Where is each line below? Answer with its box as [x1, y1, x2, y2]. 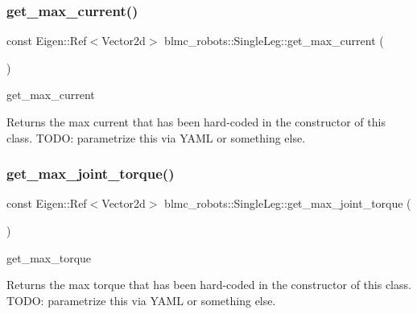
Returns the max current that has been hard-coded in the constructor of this [6, 114, 386, 130]
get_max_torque [6, 249, 92, 266]
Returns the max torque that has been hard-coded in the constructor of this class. [6, 276, 411, 293]
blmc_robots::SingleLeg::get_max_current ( [164, 32, 384, 49]
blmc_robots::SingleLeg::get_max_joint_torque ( [164, 195, 411, 212]
